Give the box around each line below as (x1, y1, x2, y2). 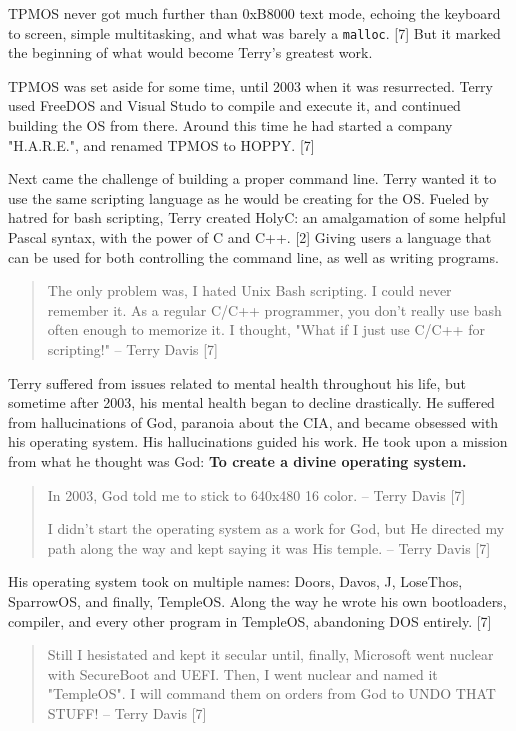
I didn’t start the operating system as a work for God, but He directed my (47, 518, 505, 539)
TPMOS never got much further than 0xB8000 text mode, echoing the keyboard (8, 3, 501, 23)
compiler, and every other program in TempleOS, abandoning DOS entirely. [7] (8, 610, 492, 631)
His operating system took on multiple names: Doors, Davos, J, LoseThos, (8, 571, 463, 592)
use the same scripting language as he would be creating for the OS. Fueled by (8, 187, 489, 208)
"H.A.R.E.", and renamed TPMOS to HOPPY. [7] (8, 134, 315, 155)
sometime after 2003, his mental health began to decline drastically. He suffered (8, 392, 495, 413)
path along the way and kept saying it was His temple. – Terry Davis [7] (47, 537, 491, 558)
